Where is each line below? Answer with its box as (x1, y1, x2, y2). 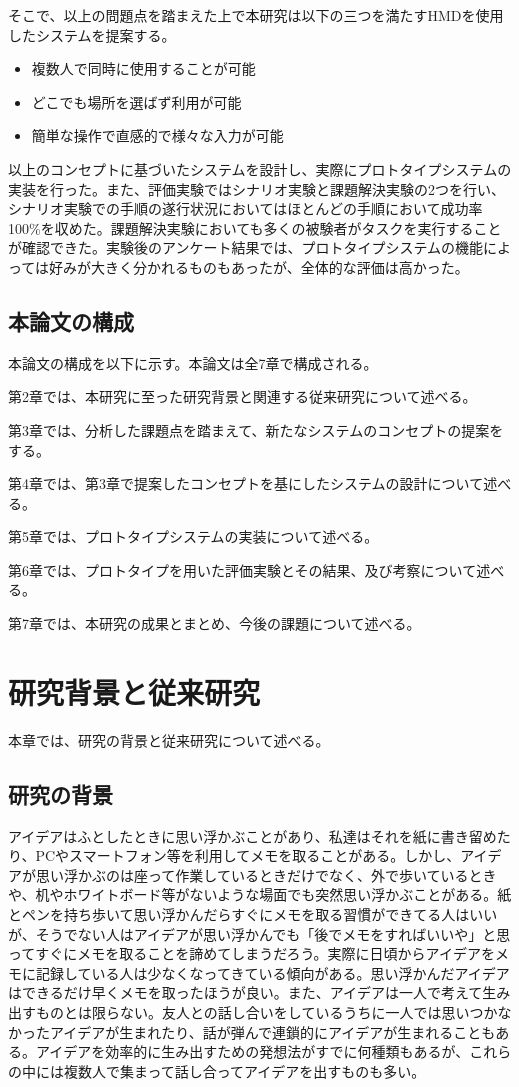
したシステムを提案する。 (8, 24, 176, 45)
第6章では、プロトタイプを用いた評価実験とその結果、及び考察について (8, 559, 477, 580)
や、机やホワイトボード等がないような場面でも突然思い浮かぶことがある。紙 (8, 884, 512, 905)
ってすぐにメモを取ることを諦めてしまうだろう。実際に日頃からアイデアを (8, 943, 495, 964)
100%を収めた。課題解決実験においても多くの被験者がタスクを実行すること (8, 217, 502, 238)
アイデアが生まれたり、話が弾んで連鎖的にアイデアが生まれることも (49, 1021, 496, 1042)
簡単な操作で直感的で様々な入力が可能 (31, 125, 284, 146)
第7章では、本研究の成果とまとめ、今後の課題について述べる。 (8, 613, 421, 634)
